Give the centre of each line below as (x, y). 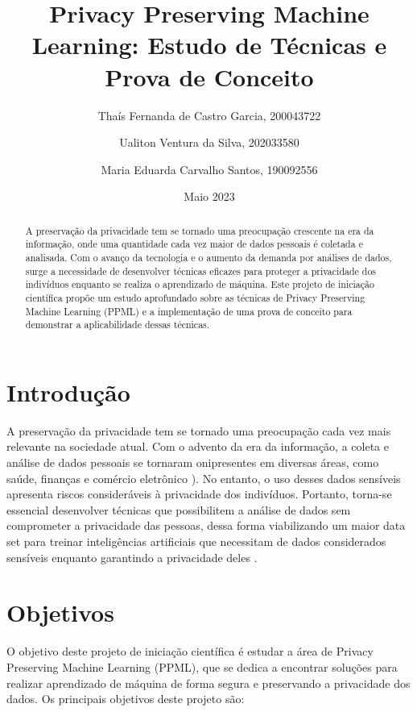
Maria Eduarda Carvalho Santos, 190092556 (209, 169)
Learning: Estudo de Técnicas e (209, 45)
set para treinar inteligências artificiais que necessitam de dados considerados (196, 541)
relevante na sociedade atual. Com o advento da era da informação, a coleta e (198, 446)
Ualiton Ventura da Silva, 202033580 (209, 142)
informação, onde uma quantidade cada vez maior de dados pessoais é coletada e (194, 244)
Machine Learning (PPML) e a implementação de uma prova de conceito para (189, 311)
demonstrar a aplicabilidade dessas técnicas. (118, 325)
